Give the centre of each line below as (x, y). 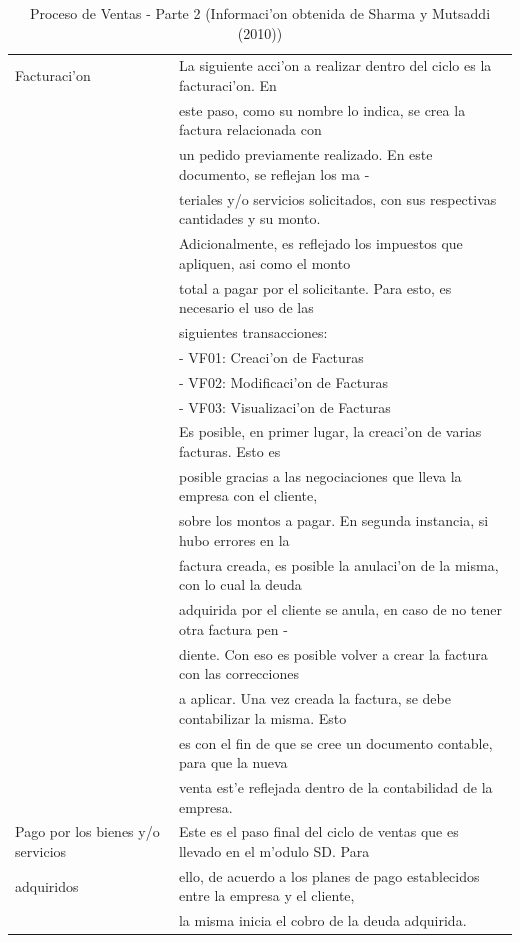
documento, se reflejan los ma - (274, 173)
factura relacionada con (250, 129)
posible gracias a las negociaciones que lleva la (320, 475)
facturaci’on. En (227, 85)
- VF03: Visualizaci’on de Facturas (284, 406)
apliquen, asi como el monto (264, 262)
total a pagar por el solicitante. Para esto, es (315, 287)
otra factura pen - (233, 628)
